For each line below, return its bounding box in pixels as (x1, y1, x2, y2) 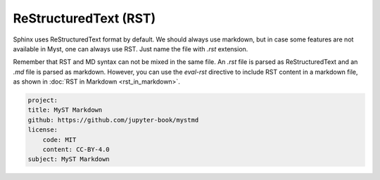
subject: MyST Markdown (27, 155, 110, 163)
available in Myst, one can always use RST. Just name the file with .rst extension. (13, 44, 248, 53)
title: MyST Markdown (27, 106, 103, 114)
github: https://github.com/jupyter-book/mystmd (27, 116, 199, 124)
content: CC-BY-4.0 (42, 146, 110, 154)
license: (27, 126, 58, 134)
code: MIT (42, 136, 77, 143)
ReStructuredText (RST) (13, 11, 156, 26)
